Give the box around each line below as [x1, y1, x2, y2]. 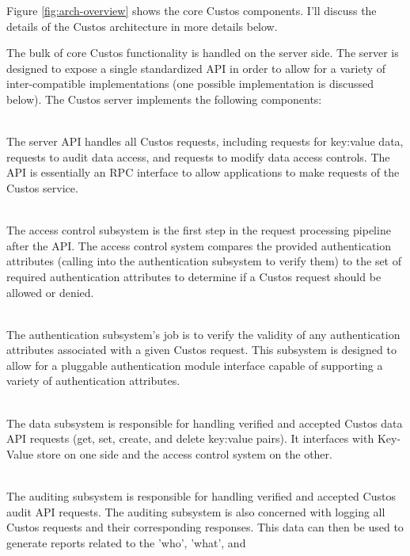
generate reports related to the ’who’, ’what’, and [6, 534, 246, 550]
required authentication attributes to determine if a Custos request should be [6, 268, 382, 284]
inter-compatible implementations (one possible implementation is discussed [6, 75, 374, 92]
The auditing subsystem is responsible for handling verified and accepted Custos [6, 488, 396, 505]
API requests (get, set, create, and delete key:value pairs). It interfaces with [6, 430, 374, 447]
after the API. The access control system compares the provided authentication [6, 237, 392, 253]
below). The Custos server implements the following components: [6, 90, 322, 107]
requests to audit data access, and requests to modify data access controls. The [6, 148, 390, 165]
